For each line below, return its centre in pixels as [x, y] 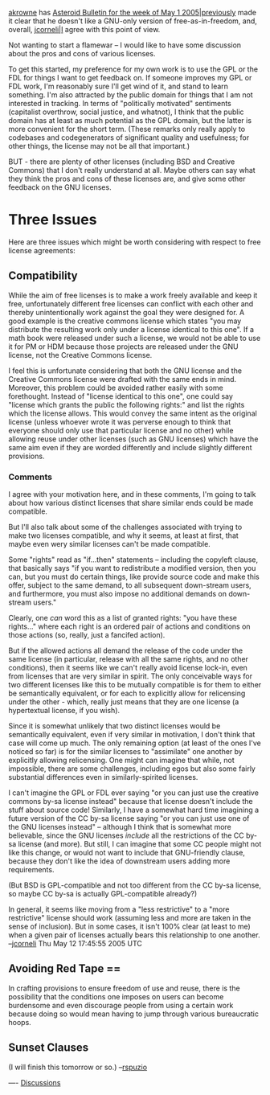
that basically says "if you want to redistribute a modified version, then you [132, 568]
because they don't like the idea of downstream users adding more [119, 861]
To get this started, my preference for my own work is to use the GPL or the [133, 69]
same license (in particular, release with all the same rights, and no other [129, 659]
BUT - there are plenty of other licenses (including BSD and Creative [122, 162]
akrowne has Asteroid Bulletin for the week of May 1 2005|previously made [133, 12]
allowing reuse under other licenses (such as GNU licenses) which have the [133, 439]
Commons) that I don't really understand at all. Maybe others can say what [132, 170]
